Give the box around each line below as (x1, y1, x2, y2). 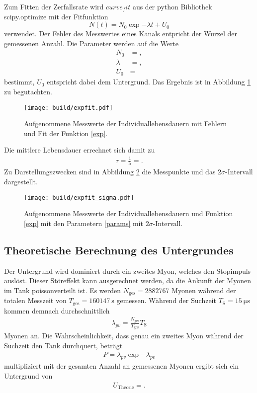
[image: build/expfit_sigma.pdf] (24, 194, 134, 201)
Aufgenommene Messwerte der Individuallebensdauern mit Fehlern (24, 118, 227, 129)
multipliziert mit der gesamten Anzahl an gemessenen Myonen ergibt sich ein (4, 361, 239, 371)
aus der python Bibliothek (132, 1, 212, 11)
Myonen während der (171, 285, 236, 295)
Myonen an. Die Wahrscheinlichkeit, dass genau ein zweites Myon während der (4, 330, 244, 341)
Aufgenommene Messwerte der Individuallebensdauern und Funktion (24, 208, 233, 219)
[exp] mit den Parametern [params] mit (24, 218, 143, 228)
